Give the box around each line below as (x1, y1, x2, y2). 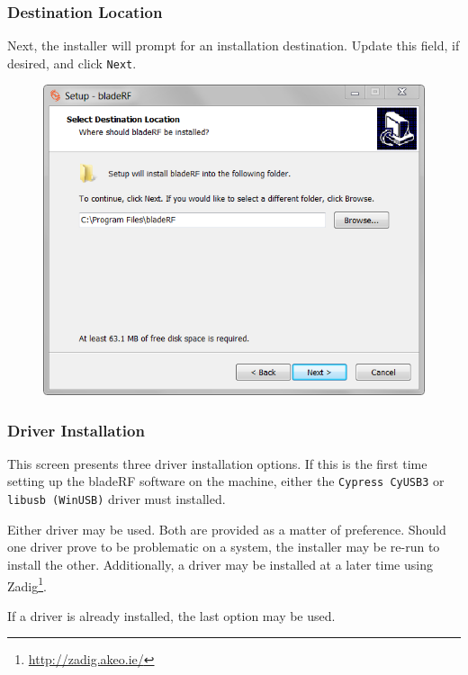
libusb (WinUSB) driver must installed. (7, 490, 226, 508)
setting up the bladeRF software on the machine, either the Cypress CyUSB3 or (7, 472, 445, 490)
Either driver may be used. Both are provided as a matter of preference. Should (7, 519, 446, 538)
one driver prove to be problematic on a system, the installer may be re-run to (7, 537, 440, 556)
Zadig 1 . (7, 573, 47, 595)
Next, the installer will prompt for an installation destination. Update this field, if (7, 36, 460, 55)
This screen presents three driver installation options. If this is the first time (7, 454, 427, 472)
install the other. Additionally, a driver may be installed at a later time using (7, 554, 433, 573)
